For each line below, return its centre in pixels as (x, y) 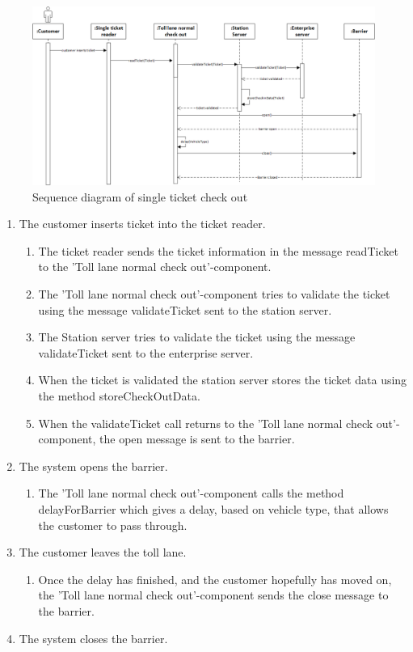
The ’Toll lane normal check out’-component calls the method (191, 493)
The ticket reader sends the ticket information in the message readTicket (218, 250)
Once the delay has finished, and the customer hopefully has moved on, (215, 579)
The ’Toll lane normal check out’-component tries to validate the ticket (214, 294)
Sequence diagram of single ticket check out (140, 196)
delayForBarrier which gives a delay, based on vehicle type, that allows (213, 509)
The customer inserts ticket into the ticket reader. (142, 224)
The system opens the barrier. (93, 466)
